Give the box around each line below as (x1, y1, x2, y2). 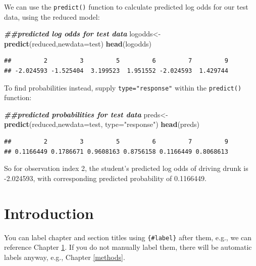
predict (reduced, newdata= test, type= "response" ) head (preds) (4, 119, 200, 129)
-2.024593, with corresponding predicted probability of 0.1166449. (4, 172, 207, 183)
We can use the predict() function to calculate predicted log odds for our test (4, 2, 248, 12)
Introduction (4, 202, 94, 223)
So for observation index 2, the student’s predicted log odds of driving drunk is (4, 163, 248, 173)
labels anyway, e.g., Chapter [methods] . (4, 251, 125, 262)
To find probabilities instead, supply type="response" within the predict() (4, 82, 242, 93)
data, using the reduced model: (4, 11, 100, 22)
